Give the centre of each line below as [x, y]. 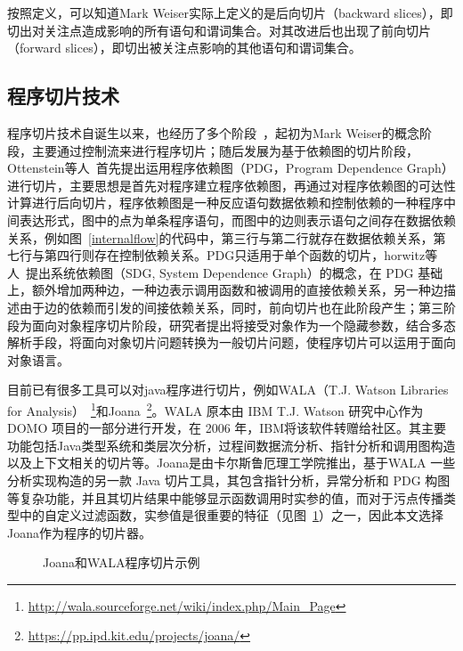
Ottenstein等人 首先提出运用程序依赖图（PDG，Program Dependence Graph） [231, 168]
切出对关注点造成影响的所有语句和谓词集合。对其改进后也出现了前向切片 [219, 30]
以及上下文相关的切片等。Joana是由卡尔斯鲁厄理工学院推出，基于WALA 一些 [231, 463]
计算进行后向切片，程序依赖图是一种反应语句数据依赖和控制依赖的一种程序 [225, 203]
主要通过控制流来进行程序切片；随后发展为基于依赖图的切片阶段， [225, 150]
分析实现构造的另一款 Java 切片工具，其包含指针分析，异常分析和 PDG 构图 [229, 480]
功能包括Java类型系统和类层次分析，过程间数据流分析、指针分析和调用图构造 [231, 445]
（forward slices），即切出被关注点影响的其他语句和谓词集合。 [184, 48]
